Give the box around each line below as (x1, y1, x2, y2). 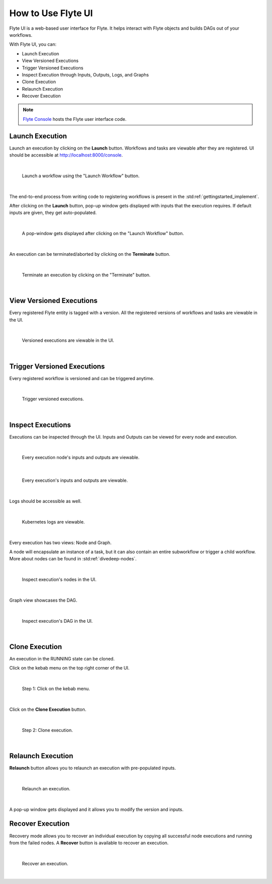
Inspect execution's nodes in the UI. (22, 576, 97, 582)
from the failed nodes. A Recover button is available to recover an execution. (9, 840, 169, 846)
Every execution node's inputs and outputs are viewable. (22, 455, 140, 461)
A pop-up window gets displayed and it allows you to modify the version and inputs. (9, 806, 184, 813)
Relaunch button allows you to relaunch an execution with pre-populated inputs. (9, 765, 176, 771)
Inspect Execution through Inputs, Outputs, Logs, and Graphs (22, 71, 149, 78)
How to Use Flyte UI (9, 8, 93, 19)
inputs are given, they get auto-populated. (9, 209, 97, 216)
